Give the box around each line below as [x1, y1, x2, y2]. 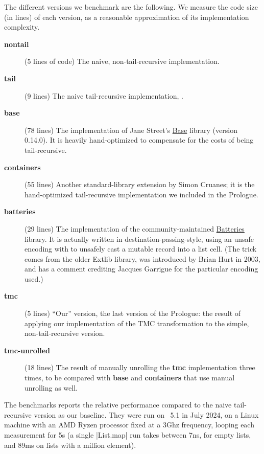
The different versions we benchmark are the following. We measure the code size [4, 2, 258, 12]
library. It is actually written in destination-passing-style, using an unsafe [25, 233, 254, 244]
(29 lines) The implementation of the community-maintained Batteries [25, 223, 245, 234]
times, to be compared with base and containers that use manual [25, 372, 235, 383]
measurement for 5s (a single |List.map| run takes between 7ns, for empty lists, [4, 429, 251, 440]
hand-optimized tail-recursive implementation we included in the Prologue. [25, 189, 258, 199]
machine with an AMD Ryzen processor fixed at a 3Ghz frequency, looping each [4, 419, 254, 430]
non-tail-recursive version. [25, 328, 105, 338]
